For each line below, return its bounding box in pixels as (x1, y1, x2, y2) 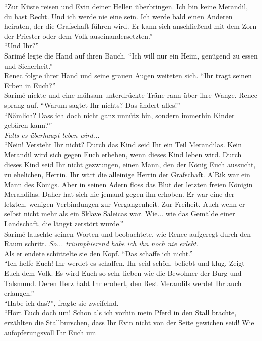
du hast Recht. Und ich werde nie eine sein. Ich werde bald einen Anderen (4, 11, 233, 21)
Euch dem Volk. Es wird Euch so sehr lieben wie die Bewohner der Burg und (4, 268, 242, 278)
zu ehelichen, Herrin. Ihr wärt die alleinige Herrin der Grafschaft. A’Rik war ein (4, 169, 250, 180)
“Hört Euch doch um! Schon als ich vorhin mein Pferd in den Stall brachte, (4, 307, 237, 318)
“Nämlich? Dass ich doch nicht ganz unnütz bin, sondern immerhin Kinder (4, 109, 235, 120)
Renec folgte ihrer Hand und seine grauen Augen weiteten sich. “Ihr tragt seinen (4, 70, 252, 81)
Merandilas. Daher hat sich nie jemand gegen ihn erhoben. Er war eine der (4, 189, 235, 199)
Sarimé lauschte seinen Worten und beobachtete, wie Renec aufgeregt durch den (4, 228, 251, 239)
